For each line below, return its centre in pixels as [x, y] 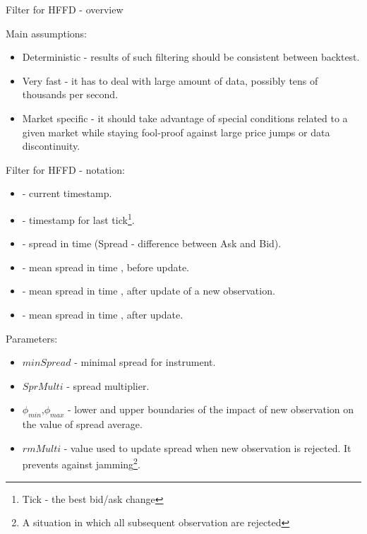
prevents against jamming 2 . [81, 463]
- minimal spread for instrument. [145, 362]
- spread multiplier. [108, 385]
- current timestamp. [67, 193]
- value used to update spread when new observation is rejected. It [207, 447]
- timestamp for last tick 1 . [78, 218]
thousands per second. [70, 94]
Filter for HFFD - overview [65, 9]
